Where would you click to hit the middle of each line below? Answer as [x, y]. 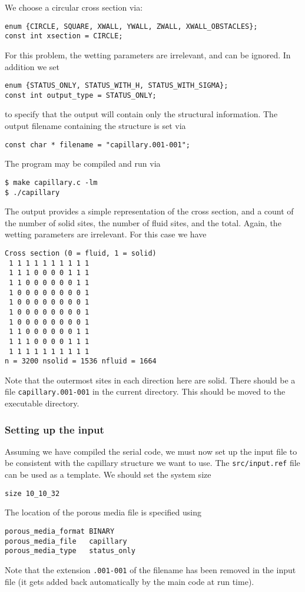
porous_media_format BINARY [60, 531]
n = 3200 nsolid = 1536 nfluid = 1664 [81, 361]
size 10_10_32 [32, 493]
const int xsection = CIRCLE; [64, 36]
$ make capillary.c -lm [51, 182]
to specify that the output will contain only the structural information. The [141, 114]
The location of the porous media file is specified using [103, 512]
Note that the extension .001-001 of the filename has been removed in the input [150, 569]
